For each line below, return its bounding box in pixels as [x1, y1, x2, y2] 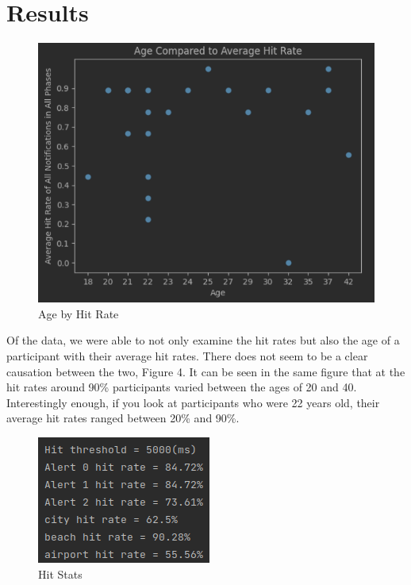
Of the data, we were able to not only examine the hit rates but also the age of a [6, 332, 400, 348]
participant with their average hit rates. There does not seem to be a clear [6, 348, 368, 364]
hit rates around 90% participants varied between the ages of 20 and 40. [6, 379, 357, 395]
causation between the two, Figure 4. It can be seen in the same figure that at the [6, 363, 405, 379]
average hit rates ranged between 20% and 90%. [6, 410, 240, 426]
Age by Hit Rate [38, 305, 119, 321]
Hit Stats [38, 565, 83, 582]
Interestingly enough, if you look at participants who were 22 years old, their [6, 394, 380, 410]
